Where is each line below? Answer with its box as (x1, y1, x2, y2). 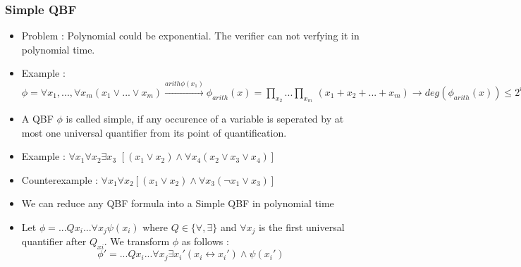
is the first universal (258, 220, 345, 235)
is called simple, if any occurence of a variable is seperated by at (66, 111, 344, 126)
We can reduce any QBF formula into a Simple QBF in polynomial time (21, 196, 334, 211)
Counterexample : (21, 172, 98, 187)
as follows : (181, 234, 229, 249)
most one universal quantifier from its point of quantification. (21, 125, 287, 139)
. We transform (104, 234, 170, 249)
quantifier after (21, 234, 87, 249)
